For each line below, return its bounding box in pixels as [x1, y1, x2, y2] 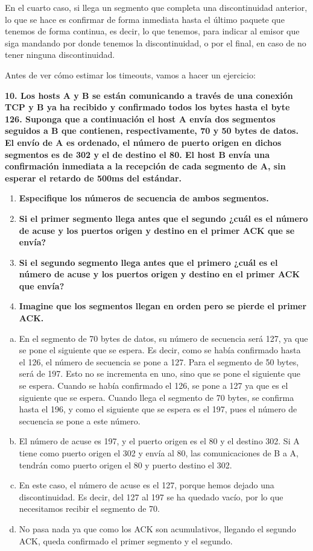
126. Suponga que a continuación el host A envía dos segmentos [5, 112, 276, 125]
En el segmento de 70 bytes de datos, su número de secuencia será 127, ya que [19, 332, 308, 344]
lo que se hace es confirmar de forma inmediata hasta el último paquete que [5, 13, 285, 25]
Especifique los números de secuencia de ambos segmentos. [19, 192, 269, 204]
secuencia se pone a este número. [19, 414, 141, 427]
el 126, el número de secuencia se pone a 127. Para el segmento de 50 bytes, [19, 355, 299, 368]
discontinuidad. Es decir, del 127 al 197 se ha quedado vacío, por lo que [19, 490, 283, 503]
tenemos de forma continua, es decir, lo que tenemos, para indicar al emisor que [5, 25, 300, 37]
